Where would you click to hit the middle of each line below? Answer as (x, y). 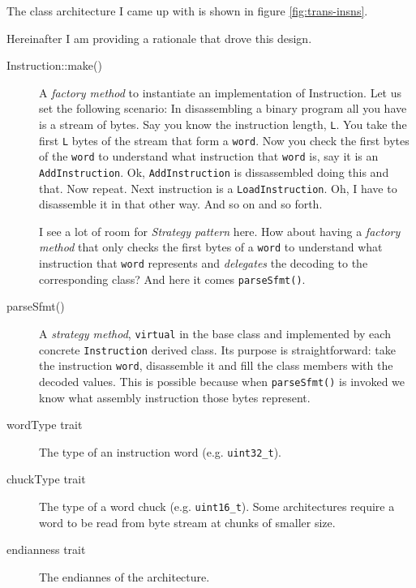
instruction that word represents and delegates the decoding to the (204, 263)
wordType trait (45, 425)
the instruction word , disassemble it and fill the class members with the (216, 365)
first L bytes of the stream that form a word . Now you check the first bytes (224, 140)
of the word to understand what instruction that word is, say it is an (209, 156)
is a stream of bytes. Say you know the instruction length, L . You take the (223, 124)
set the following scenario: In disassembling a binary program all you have (223, 108)
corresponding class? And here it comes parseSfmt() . (172, 279)
